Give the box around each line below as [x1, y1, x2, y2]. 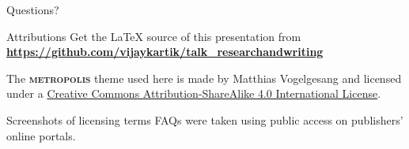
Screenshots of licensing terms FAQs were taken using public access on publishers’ [6, 111, 403, 128]
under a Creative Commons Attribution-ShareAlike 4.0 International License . [6, 85, 381, 102]
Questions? [6, 2, 59, 17]
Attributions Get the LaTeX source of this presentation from [6, 28, 301, 44]
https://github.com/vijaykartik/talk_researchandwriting [6, 43, 324, 60]
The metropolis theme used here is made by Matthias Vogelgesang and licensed [6, 69, 402, 86]
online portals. [6, 127, 76, 143]
